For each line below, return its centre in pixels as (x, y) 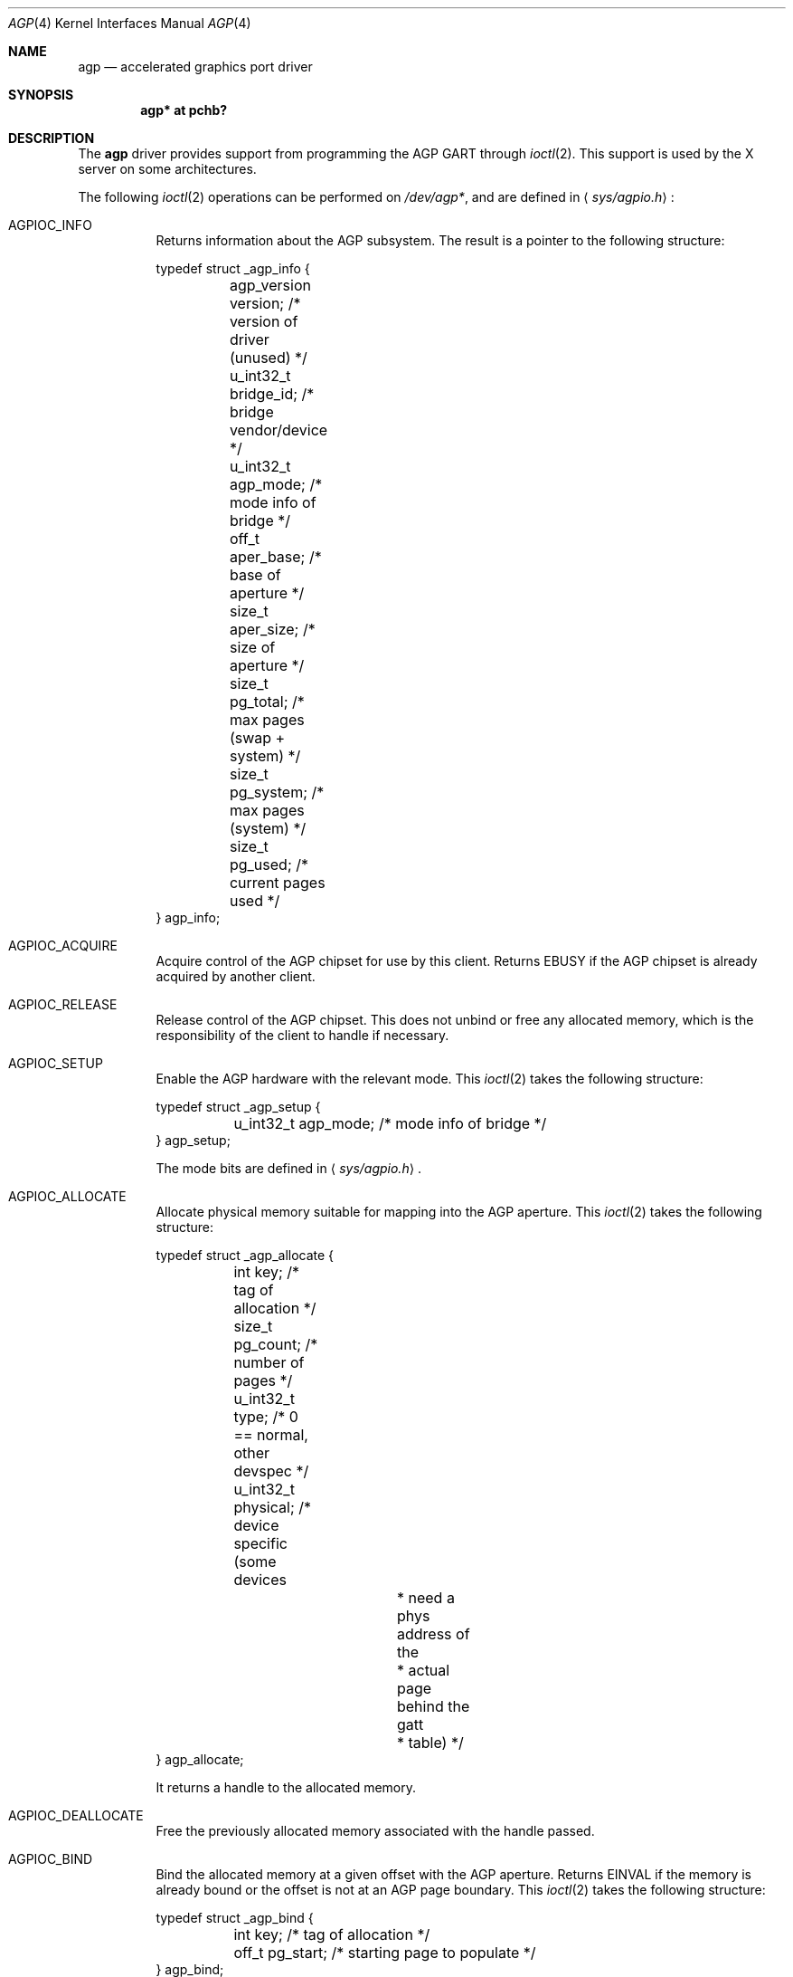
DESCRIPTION (52, 138)
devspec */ (271, 1471)
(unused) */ (268, 358)
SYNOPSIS (41, 95)
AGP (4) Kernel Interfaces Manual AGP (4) (130, 23)
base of (255, 575)
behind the (433, 1706)
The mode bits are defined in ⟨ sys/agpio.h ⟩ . (289, 1168)
